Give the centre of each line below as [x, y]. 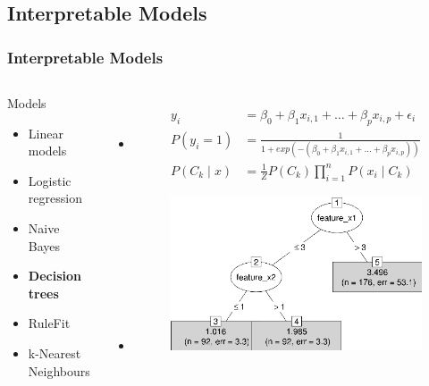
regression [55, 198]
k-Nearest [55, 352]
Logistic [50, 180]
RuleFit [49, 323]
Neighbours [59, 370]
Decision [55, 276]
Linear [46, 133]
